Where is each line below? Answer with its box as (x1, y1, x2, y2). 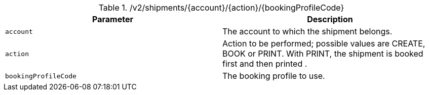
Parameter (92, 14, 133, 24)
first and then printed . (222, 59, 307, 69)
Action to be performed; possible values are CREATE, (222, 38, 425, 49)
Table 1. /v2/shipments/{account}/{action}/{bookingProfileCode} (98, 3, 344, 13)
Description (307, 14, 353, 24)
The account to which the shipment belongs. (222, 26, 393, 36)
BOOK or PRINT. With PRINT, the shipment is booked (222, 49, 423, 59)
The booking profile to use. (222, 71, 325, 81)
